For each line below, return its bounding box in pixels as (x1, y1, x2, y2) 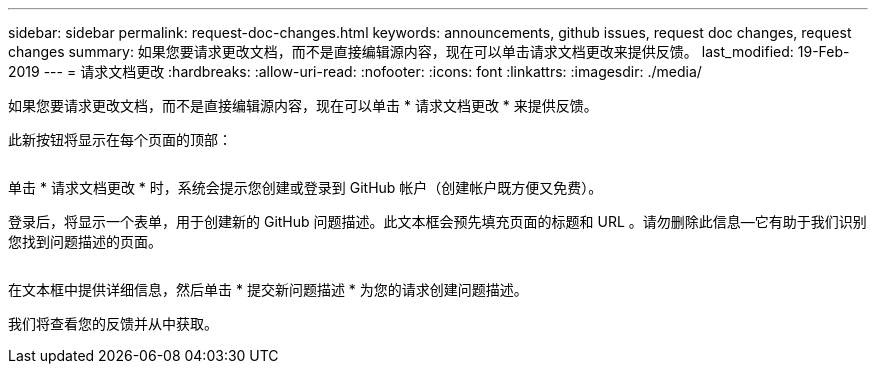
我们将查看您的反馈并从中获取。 (8, 315, 218, 332)
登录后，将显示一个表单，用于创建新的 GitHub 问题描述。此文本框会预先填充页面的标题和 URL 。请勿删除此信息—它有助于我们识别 (8, 213, 867, 230)
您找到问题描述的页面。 (8, 233, 162, 250)
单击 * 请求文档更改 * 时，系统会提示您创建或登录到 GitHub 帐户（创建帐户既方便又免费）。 (8, 179, 603, 196)
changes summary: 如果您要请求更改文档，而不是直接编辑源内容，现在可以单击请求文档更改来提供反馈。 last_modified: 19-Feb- (8, 43, 850, 60)
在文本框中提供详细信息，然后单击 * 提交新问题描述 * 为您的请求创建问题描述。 (8, 281, 528, 298)
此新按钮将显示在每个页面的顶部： (8, 131, 232, 148)
